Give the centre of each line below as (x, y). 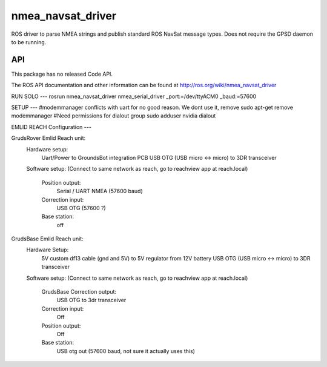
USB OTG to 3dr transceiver (91, 300)
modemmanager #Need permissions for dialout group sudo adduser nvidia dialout (114, 116)
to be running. (29, 42)
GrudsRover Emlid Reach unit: (48, 138)
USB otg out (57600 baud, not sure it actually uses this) (126, 351)
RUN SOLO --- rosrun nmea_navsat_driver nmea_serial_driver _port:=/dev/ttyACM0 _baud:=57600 (134, 96)
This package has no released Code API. (62, 74)
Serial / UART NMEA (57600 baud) (100, 191)
